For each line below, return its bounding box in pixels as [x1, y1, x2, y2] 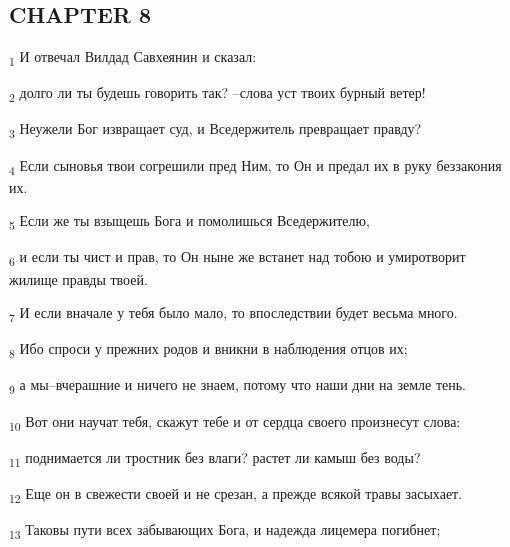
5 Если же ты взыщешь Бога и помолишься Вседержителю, [9, 210, 370, 234]
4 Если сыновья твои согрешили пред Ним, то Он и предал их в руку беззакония [9, 154, 502, 178]
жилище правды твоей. [9, 268, 148, 289]
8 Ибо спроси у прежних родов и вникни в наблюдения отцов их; [9, 338, 408, 362]
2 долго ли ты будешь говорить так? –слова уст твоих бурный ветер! [9, 82, 426, 106]
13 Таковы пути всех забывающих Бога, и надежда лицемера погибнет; [9, 518, 441, 542]
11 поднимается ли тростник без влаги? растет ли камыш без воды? [9, 446, 421, 470]
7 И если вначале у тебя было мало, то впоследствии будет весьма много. [9, 302, 458, 325]
